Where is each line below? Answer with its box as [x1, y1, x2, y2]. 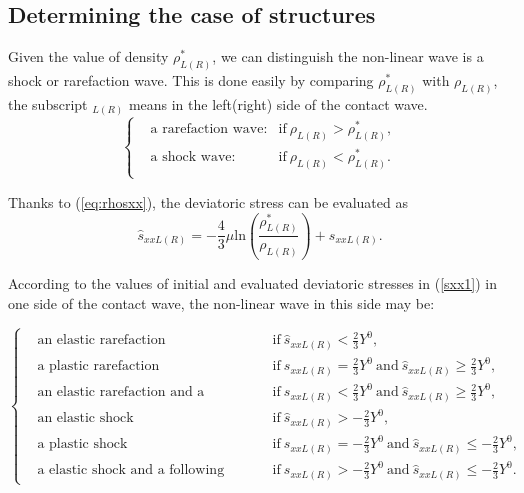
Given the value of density [8, 46, 169, 67]
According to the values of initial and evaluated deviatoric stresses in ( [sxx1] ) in [8, 273, 498, 294]
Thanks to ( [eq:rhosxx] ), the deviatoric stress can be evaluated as [8, 191, 408, 212]
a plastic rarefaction [37, 359, 160, 374]
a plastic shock [37, 437, 128, 452]
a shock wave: [150, 149, 236, 164]
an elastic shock [37, 411, 134, 426]
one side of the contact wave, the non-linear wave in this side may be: [8, 292, 435, 313]
